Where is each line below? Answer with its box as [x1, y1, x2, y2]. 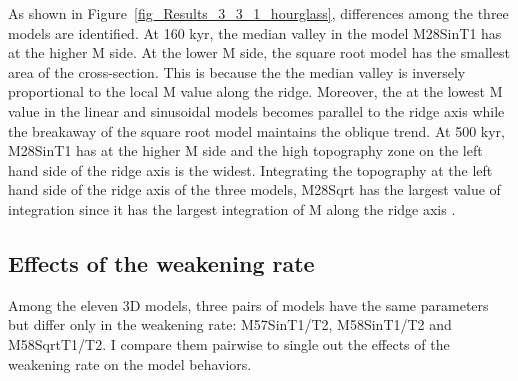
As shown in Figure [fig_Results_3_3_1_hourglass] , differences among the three [8, 3, 509, 23]
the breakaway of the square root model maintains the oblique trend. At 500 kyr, [8, 120, 505, 141]
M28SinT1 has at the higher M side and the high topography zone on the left [8, 140, 483, 161]
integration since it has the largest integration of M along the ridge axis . [8, 198, 456, 219]
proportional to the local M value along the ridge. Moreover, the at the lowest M [8, 81, 503, 102]
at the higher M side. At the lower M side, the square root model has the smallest [8, 42, 510, 63]
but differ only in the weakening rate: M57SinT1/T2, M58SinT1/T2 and [8, 314, 452, 335]
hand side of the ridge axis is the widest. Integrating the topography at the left [8, 159, 493, 180]
